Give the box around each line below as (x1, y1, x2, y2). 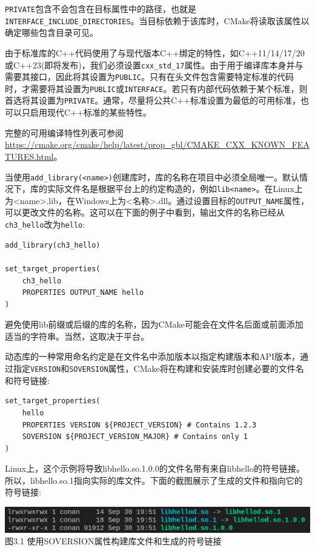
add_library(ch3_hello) (5, 240, 101, 249)
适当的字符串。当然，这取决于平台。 (5, 329, 149, 342)
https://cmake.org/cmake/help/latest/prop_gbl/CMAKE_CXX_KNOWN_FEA (5, 138, 310, 151)
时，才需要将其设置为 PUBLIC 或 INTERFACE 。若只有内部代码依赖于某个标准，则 (5, 82, 308, 94)
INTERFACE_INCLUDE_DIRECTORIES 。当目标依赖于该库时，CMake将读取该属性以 (5, 14, 310, 27)
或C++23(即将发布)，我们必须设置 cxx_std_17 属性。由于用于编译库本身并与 (5, 58, 303, 71)
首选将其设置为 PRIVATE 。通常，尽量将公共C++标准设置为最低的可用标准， (5, 94, 301, 107)
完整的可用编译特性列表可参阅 (5, 126, 124, 139)
